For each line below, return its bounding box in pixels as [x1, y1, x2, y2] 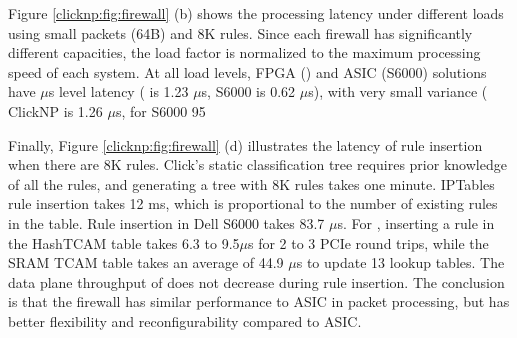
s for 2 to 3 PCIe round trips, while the [247, 232, 489, 253]
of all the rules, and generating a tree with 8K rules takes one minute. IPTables [8, 173, 495, 194]
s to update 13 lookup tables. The [296, 252, 505, 273]
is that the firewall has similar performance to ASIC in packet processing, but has [8, 291, 510, 312]
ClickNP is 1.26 [8, 100, 103, 121]
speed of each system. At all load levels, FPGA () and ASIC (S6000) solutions [8, 61, 487, 82]
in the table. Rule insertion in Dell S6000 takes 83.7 [8, 212, 325, 233]
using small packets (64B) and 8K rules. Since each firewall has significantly [8, 22, 473, 43]
